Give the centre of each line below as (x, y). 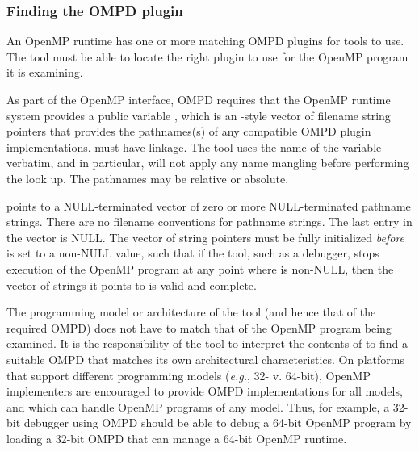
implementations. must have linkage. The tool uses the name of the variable (194, 146)
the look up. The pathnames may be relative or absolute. (148, 178)
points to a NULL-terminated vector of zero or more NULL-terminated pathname (209, 205)
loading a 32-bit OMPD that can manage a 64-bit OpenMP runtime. (177, 438)
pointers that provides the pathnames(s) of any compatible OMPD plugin (189, 131)
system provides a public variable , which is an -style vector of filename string (199, 115)
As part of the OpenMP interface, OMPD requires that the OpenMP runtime (199, 99)
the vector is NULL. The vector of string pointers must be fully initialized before (206, 237)
